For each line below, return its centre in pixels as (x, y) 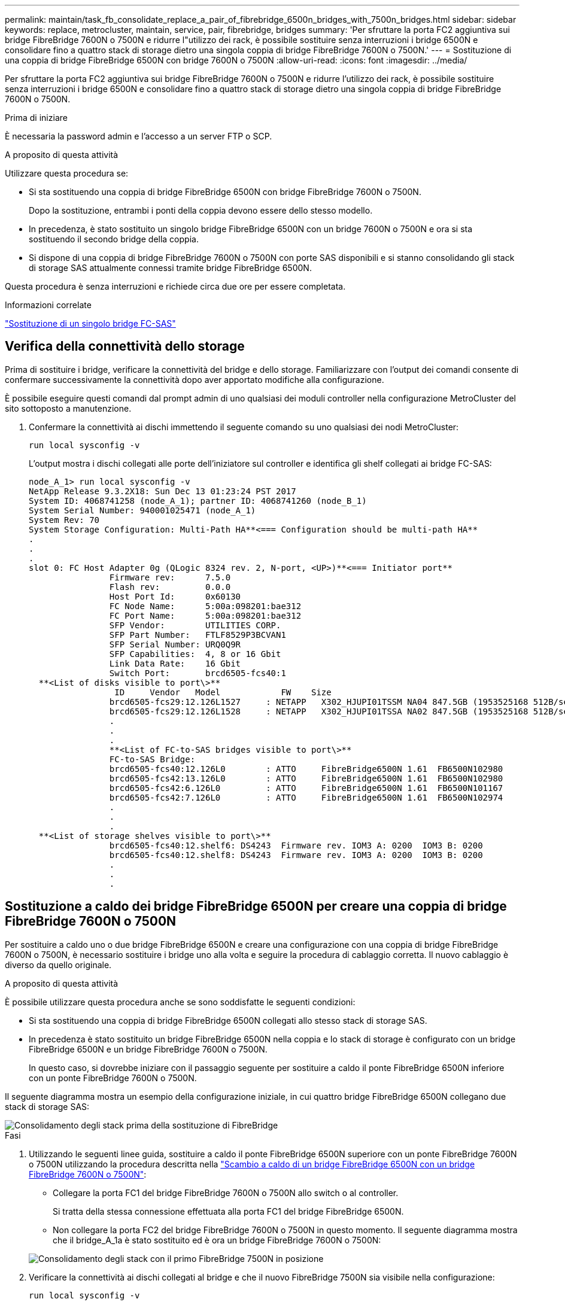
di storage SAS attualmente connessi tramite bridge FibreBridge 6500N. (170, 268)
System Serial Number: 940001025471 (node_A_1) (142, 510)
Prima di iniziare (36, 118)
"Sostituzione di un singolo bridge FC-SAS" (90, 323)
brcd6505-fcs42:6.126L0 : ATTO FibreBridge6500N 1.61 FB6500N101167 (306, 788)
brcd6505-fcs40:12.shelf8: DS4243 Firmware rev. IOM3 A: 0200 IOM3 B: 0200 (296, 855)
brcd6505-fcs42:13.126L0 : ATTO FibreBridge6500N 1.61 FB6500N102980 (306, 778)
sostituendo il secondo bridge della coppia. (114, 239)
